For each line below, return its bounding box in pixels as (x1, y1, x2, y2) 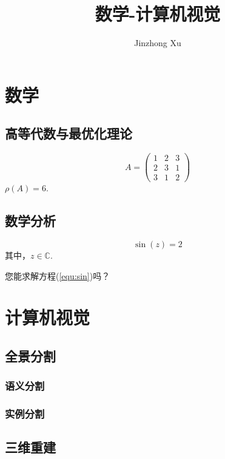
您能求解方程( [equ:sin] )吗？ (5, 269, 110, 282)
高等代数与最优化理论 (5, 124, 132, 143)
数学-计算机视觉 (95, 1, 221, 26)
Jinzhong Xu (134, 36, 181, 49)
